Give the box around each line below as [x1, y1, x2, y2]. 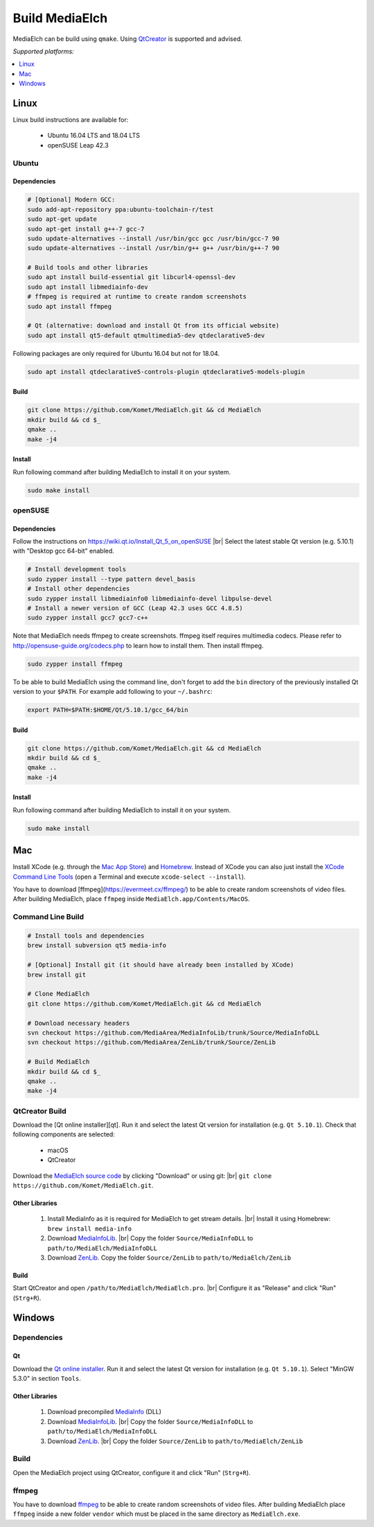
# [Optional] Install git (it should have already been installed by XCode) [27, 961, 294, 969]
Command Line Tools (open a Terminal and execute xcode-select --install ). [12, 873, 246, 881]
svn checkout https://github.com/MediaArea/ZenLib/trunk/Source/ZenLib [27, 1039, 276, 1046]
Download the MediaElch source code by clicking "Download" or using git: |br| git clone [12, 1171, 272, 1180]
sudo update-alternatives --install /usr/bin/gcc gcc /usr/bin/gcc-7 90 [27, 234, 280, 242]
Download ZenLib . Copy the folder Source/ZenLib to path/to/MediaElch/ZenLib [47, 1253, 292, 1262]
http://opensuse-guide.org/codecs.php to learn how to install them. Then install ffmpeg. [12, 641, 264, 650]
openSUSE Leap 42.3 [47, 141, 109, 149]
